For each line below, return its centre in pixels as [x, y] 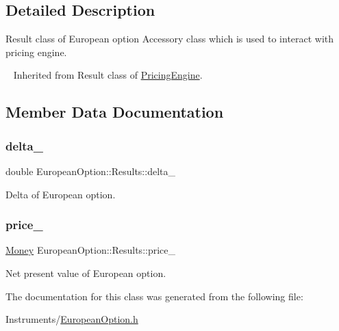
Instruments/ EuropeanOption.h [72, 319]
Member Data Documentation [115, 112]
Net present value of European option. [86, 273]
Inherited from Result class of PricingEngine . [108, 75]
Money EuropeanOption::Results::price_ [91, 250]
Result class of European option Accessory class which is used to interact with [170, 39]
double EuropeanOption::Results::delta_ [90, 171]
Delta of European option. [61, 194]
